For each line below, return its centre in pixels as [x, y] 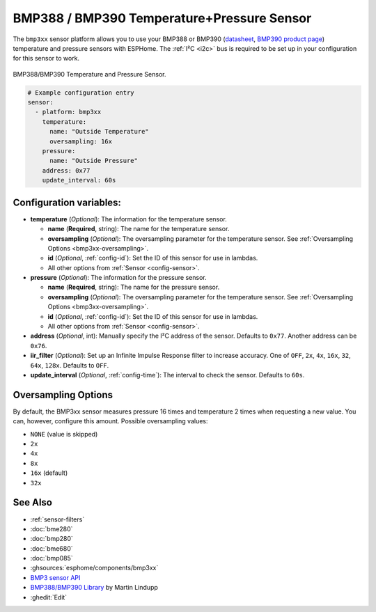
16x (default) [49, 473]
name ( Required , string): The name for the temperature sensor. [139, 229]
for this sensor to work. [46, 58]
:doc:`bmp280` [52, 539]
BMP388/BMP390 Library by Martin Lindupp [94, 588]
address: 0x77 [66, 170]
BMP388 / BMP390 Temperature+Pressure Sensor [162, 18]
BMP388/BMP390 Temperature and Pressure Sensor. [89, 74]
